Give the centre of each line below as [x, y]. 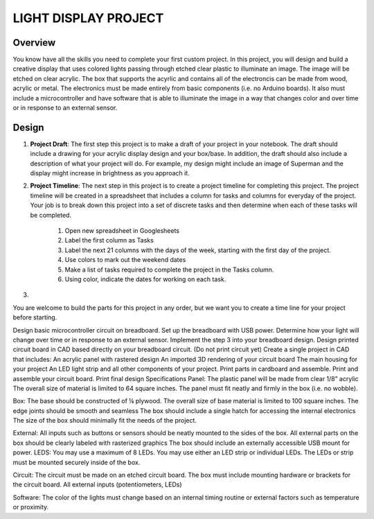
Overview [34, 43]
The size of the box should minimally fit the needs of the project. [105, 421]
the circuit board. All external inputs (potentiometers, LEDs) [98, 484]
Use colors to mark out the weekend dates [125, 260]
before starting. [35, 317]
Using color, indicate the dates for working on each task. [145, 279]
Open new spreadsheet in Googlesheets [122, 231]
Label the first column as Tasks [109, 240]
